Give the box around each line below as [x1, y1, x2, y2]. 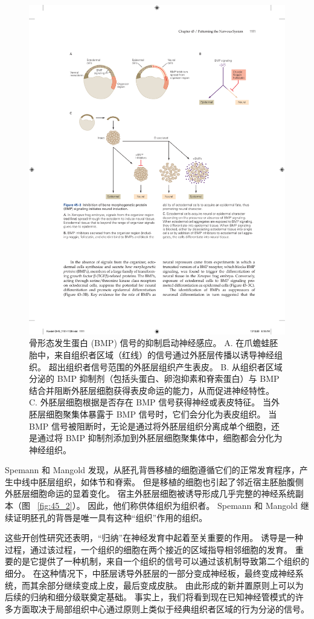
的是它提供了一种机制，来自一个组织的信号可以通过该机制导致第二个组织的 [13, 555, 309, 568]
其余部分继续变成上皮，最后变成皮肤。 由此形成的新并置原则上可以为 [30, 578, 304, 591]
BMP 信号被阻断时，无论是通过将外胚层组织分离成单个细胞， [29, 419, 271, 432]
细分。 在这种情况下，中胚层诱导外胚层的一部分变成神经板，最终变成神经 [5, 567, 295, 580]
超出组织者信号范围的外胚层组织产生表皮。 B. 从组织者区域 [48, 360, 283, 373]
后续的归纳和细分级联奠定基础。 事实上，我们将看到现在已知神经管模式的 [5, 591, 295, 603]
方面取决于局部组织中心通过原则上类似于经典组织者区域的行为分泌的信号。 [13, 602, 309, 615]
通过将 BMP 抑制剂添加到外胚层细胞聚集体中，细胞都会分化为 [37, 431, 283, 444]
